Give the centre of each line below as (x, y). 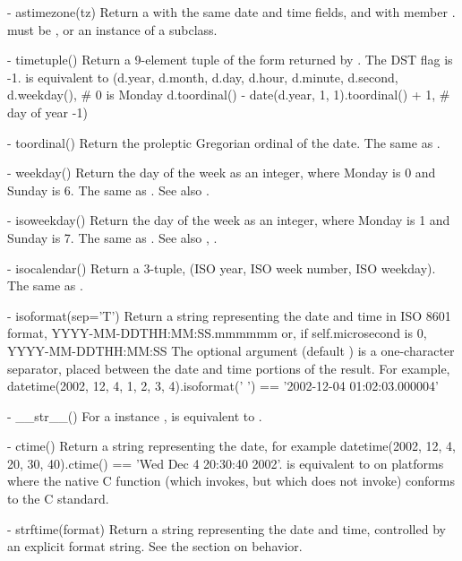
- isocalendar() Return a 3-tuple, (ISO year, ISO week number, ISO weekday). (222, 268)
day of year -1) (47, 112)
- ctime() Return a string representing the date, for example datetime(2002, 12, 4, (232, 446)
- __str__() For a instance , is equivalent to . (135, 415)
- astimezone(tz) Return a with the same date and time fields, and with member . (231, 12)
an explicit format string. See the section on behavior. (155, 546)
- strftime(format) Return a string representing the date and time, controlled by (227, 528)
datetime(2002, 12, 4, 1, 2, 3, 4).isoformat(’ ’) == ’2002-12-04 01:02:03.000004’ (223, 386)
